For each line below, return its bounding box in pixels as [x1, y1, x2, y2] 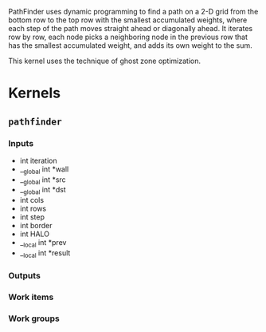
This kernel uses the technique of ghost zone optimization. [8, 56, 201, 65]
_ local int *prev [19, 238, 67, 250]
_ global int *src [19, 175, 66, 186]
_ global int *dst [19, 185, 66, 196]
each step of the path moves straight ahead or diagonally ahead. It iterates [8, 24, 253, 33]
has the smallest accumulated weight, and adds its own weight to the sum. [8, 41, 252, 50]
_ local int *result [19, 248, 71, 259]
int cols [19, 196, 45, 205]
